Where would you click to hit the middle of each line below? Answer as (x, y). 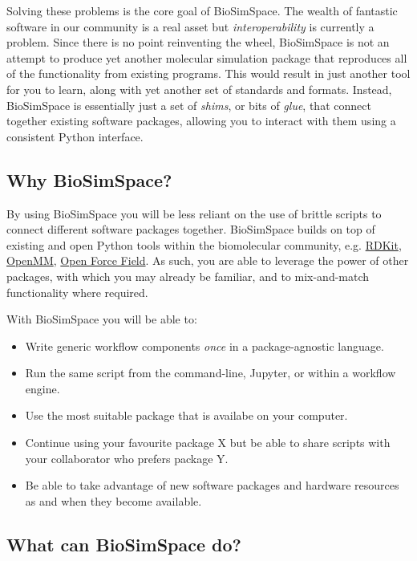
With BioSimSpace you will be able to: (102, 319)
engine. (43, 388)
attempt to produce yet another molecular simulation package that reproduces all (207, 57)
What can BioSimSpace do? (124, 544)
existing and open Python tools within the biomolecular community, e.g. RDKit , (204, 244)
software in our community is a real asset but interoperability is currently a (190, 26)
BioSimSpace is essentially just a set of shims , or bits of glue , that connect (189, 105)
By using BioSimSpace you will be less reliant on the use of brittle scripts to (194, 213)
